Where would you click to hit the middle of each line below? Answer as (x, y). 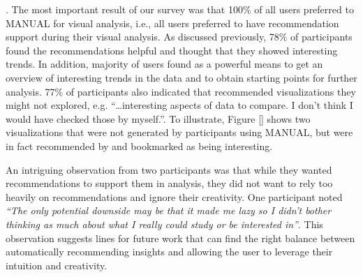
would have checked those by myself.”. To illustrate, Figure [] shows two (158, 118)
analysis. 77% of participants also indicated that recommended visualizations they (181, 91)
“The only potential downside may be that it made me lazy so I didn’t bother (169, 210)
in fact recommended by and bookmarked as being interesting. (139, 145)
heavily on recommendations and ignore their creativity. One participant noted (174, 196)
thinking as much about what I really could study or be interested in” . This (164, 224)
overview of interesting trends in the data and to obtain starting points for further (181, 77)
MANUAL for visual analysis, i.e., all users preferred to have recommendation (172, 23)
